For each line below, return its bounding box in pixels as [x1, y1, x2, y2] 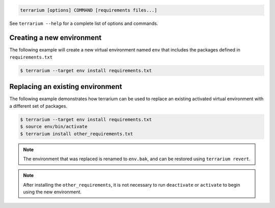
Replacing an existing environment [9, 82, 122, 91]
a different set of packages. [9, 103, 68, 109]
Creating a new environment [9, 34, 102, 42]
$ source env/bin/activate [20, 124, 88, 130]
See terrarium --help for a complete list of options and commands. [9, 20, 158, 26]
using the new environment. [23, 189, 81, 195]
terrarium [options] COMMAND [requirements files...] [20, 7, 157, 13]
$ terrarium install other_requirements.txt [20, 131, 133, 137]
